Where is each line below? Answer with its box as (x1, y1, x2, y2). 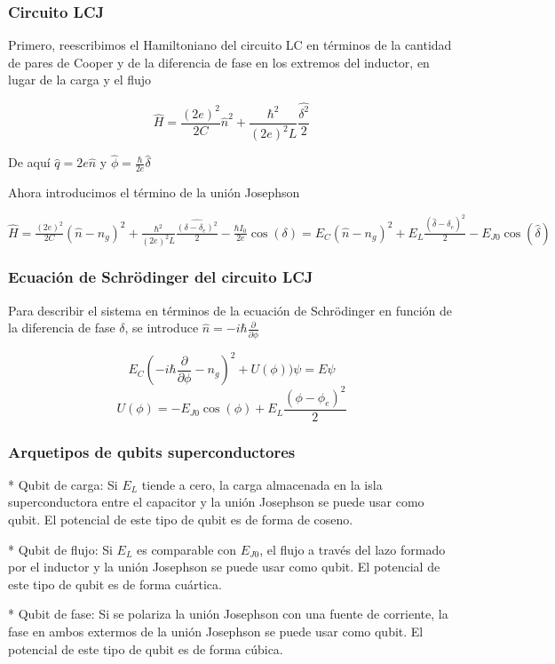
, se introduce (124, 318, 199, 337)
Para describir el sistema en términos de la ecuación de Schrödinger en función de (8, 300, 453, 319)
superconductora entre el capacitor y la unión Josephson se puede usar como (8, 492, 424, 511)
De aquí (8, 153, 51, 172)
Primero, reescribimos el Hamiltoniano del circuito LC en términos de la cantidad (8, 36, 452, 54)
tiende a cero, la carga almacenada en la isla (141, 475, 383, 493)
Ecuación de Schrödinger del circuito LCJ (8, 266, 313, 288)
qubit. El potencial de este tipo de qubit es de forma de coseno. (8, 510, 353, 529)
